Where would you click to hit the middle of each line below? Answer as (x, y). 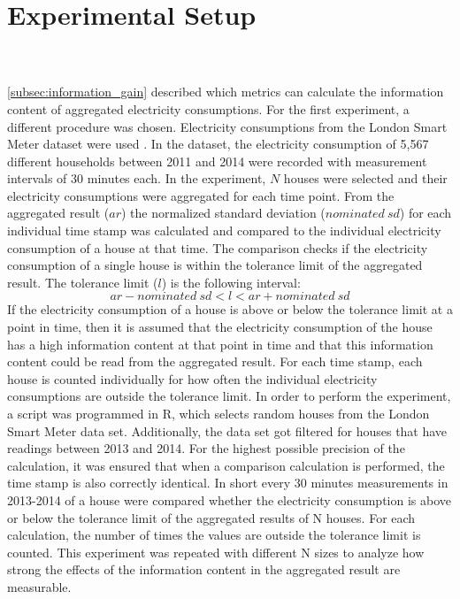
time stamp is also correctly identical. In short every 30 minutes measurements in (228, 483)
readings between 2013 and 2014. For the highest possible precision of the (206, 448)
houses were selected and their (365, 178)
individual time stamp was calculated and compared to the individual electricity (224, 230)
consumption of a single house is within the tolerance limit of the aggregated (215, 265)
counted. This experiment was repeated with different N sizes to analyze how (216, 552)
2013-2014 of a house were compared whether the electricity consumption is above (229, 499)
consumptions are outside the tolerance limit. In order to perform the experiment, (229, 396)
